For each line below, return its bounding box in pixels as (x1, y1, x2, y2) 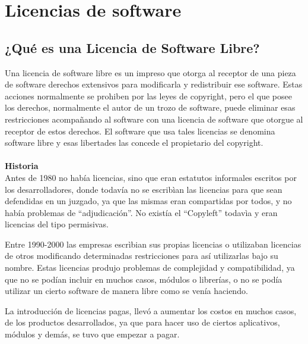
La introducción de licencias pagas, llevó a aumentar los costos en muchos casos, (5, 304, 297, 317)
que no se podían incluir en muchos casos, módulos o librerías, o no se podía (5, 273, 282, 285)
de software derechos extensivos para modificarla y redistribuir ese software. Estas (5, 78, 303, 90)
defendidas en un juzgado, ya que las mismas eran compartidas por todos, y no (5, 195, 292, 207)
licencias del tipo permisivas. (5, 218, 109, 230)
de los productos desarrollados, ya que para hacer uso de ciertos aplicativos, (5, 316, 280, 329)
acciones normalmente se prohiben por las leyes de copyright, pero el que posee (5, 89, 292, 102)
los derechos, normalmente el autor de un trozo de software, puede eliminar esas (5, 101, 296, 114)
